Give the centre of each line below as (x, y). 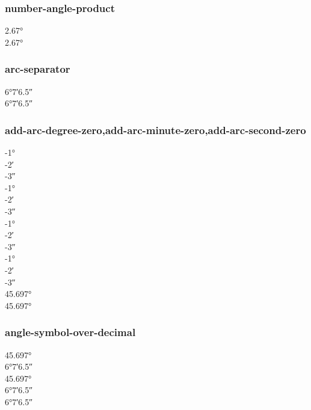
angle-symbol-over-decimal (70, 332)
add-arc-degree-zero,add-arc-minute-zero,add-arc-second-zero (155, 130)
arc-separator (38, 69)
